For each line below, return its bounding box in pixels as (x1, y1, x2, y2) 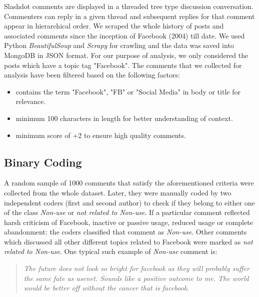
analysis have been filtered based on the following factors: (4, 69, 180, 80)
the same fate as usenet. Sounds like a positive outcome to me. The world (23, 272, 249, 283)
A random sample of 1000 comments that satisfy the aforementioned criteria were (4, 177, 254, 188)
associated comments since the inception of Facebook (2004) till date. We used (4, 30, 245, 40)
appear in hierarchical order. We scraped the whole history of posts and (4, 20, 224, 31)
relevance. (15, 96, 46, 106)
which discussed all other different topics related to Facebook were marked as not (4, 236, 253, 246)
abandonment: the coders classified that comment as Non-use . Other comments (4, 226, 247, 237)
